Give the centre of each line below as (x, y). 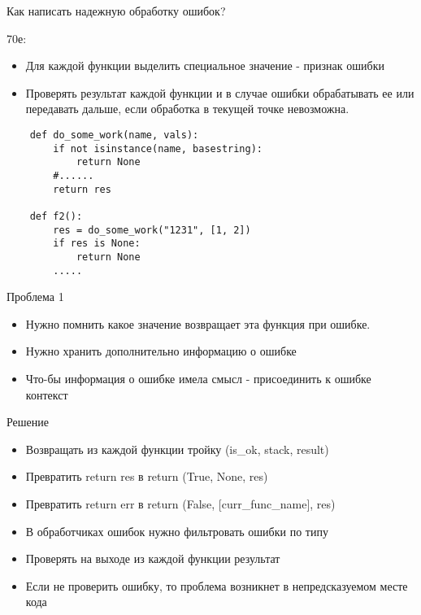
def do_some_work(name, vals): (114, 135)
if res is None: (97, 244)
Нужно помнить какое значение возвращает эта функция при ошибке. (198, 323)
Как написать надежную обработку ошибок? (116, 11)
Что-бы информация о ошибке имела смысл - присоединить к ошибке (198, 378)
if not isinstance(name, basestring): (158, 148)
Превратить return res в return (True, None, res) (147, 476)
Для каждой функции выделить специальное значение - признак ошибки (205, 65)
